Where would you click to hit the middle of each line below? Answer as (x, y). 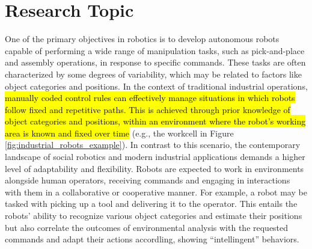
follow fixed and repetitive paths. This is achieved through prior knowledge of (148, 109)
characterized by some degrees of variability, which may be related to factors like (153, 74)
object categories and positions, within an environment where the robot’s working (155, 121)
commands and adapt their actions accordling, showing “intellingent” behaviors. (152, 239)
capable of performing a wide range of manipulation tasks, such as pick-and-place (155, 50)
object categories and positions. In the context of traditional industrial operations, (156, 86)
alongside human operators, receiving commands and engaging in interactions (148, 180)
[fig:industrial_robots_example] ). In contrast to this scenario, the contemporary (153, 145)
